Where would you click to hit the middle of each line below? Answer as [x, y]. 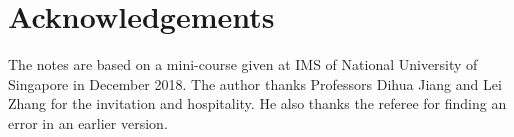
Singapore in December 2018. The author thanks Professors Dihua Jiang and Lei [255, 83]
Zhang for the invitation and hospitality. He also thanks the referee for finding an [257, 103]
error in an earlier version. [88, 122]
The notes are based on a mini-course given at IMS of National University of [243, 64]
